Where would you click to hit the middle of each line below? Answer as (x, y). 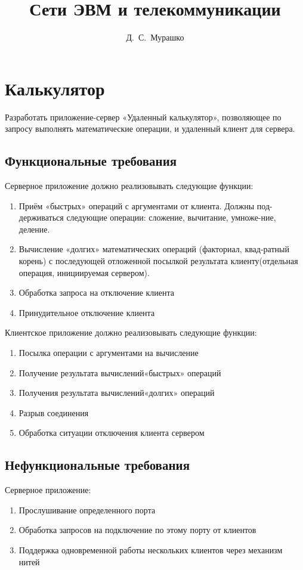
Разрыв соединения (54, 412)
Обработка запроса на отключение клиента (97, 292)
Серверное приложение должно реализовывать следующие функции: (129, 186)
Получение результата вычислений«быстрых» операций (120, 372)
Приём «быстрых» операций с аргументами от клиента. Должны (137, 205)
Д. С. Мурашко (155, 37)
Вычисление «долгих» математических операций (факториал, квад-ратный (154, 249)
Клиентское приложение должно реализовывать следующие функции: (131, 332)
